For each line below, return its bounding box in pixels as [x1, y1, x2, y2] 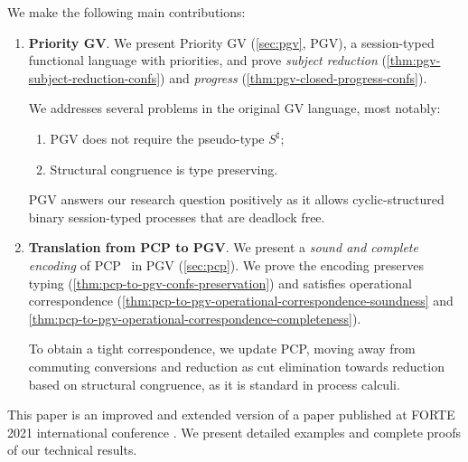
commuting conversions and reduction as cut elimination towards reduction [28, 356, 445, 375]
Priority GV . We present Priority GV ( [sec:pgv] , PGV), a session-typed [28, 33, 435, 52]
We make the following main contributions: [7, 3, 246, 21]
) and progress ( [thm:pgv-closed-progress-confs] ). [160, 68, 427, 87]
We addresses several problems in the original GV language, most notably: [28, 99, 441, 118]
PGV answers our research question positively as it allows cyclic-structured [28, 190, 445, 209]
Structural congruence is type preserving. [50, 159, 278, 178]
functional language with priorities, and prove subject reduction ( [28, 51, 387, 70]
